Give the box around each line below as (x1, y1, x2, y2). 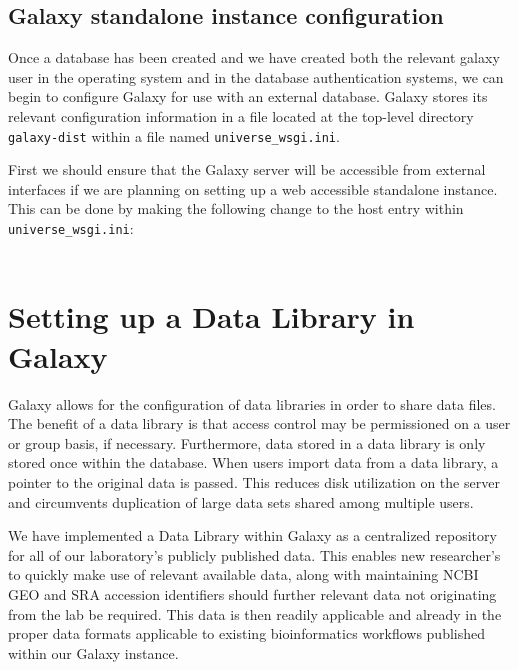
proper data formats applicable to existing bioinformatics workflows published (8, 623, 486, 644)
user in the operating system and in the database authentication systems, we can (8, 66, 504, 87)
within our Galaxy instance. (8, 642, 179, 663)
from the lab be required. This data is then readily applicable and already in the (8, 603, 502, 624)
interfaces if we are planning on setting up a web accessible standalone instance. (8, 178, 498, 199)
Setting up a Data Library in (8, 296, 415, 337)
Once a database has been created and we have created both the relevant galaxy (8, 47, 500, 68)
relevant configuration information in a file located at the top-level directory (8, 105, 474, 126)
